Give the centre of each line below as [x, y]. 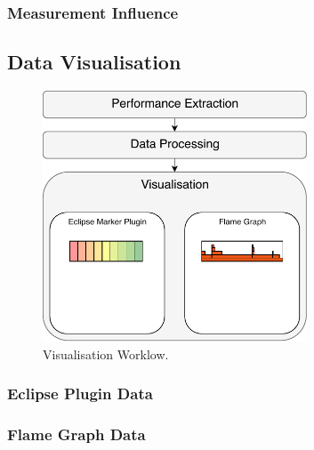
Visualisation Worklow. [106, 354]
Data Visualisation [94, 62]
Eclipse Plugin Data [80, 394]
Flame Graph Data [76, 434]
